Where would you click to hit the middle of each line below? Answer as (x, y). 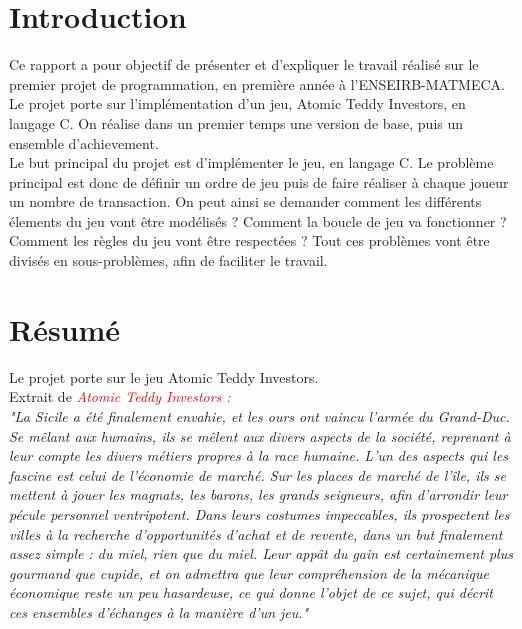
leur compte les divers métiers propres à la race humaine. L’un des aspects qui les (259, 455)
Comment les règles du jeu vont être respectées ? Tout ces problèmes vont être (249, 240)
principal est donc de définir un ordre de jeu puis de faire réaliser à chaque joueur (259, 181)
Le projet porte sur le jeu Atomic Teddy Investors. (164, 376)
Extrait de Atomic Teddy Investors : (120, 396)
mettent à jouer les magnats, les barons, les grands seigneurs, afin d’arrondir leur (258, 494)
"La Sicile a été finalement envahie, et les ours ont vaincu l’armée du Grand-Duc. (259, 415)
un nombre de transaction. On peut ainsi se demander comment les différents (245, 201)
